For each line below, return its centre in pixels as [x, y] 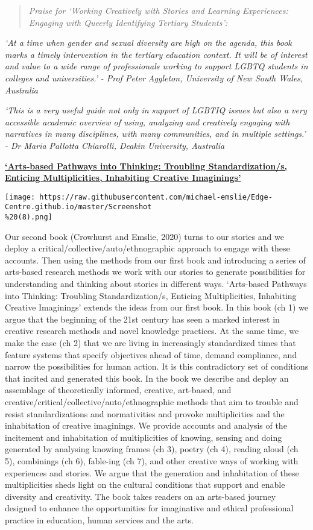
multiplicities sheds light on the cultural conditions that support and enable [145, 484]
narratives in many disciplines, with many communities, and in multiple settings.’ [155, 134]
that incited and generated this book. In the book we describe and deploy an [147, 378]
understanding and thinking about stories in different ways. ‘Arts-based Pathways [156, 284]
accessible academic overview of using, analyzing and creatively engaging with [147, 121]
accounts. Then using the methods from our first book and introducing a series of [155, 260]
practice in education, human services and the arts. [100, 519]
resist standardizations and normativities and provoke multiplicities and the [145, 413]
